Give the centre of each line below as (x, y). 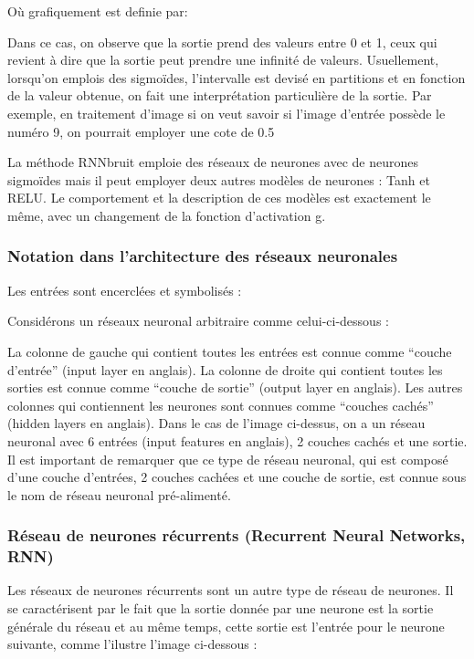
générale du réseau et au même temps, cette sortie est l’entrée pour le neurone (226, 626)
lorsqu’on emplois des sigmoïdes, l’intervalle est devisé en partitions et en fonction (237, 77)
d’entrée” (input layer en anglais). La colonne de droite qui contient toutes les (225, 369)
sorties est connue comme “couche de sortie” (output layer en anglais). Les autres (235, 387)
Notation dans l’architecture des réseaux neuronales (203, 256)
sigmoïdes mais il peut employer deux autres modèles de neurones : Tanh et (219, 179)
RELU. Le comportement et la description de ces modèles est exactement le (219, 198)
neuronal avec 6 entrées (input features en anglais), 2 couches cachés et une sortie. (237, 440)
